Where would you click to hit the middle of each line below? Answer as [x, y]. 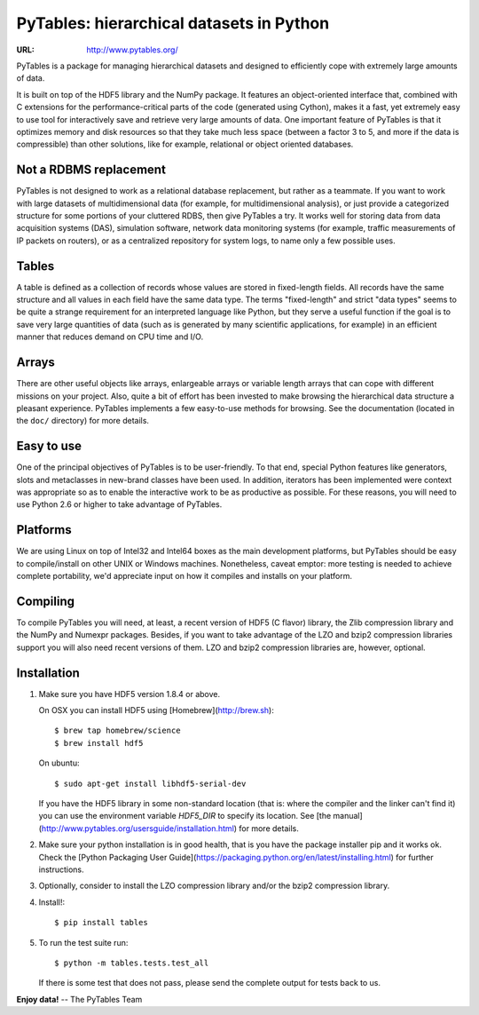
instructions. [61, 869]
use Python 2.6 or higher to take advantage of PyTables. [119, 504]
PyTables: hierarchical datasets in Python [173, 23]
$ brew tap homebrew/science [118, 731]
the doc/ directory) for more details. [83, 421]
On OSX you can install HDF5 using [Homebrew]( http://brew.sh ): [156, 710]
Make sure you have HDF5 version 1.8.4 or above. [130, 694]
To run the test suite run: [83, 942]
